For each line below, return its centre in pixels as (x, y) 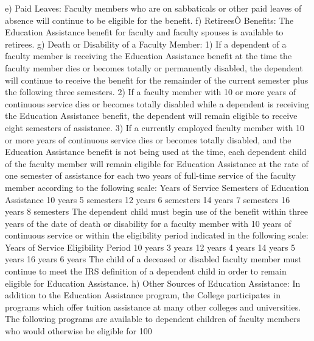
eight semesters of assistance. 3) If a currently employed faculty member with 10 (155, 127)
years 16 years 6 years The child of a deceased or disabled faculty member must (153, 259)
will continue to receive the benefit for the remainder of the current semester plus (157, 80)
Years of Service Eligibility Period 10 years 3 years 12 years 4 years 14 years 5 (150, 247)
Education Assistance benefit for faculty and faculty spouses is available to (144, 32)
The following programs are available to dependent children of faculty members (153, 319)
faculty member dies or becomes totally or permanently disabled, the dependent (154, 67)
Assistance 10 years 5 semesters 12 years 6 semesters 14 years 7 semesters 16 (148, 199)
